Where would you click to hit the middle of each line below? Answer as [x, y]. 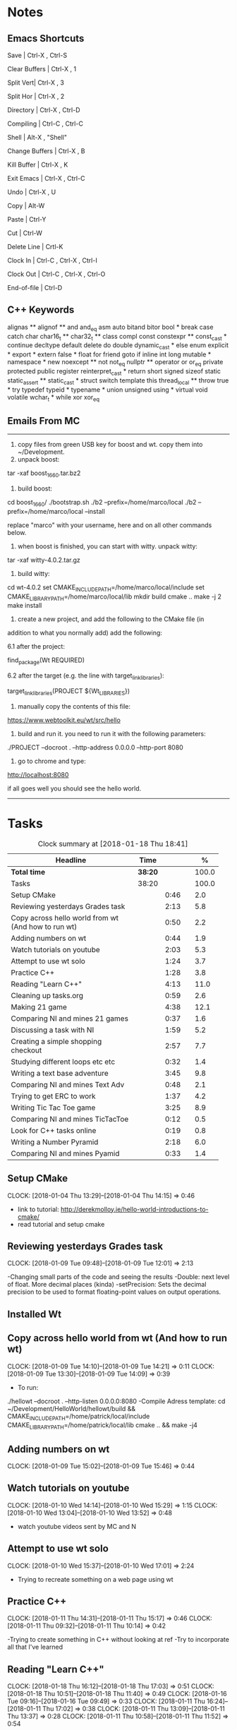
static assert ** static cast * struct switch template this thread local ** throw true [118, 381]
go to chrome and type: [51, 761]
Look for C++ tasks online [54, 1130]
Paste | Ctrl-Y [27, 219]
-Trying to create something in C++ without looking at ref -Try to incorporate [118, 1640]
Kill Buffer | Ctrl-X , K [38, 164]
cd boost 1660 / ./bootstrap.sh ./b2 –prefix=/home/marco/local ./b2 [102, 503]
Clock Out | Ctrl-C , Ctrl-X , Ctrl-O [56, 274]
